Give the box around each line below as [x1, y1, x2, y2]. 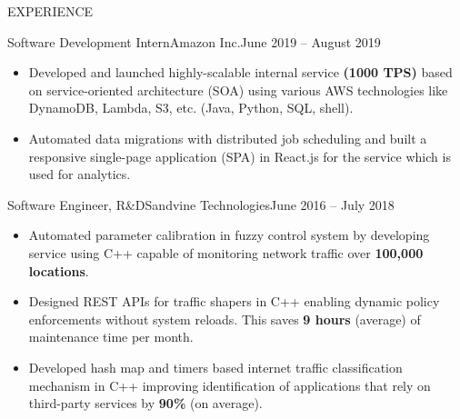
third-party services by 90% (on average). [28, 394, 263, 413]
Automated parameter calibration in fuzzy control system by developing [28, 225, 430, 244]
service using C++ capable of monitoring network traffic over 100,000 [28, 243, 424, 262]
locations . [28, 261, 89, 280]
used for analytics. [28, 165, 131, 184]
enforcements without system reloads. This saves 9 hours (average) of [28, 309, 421, 328]
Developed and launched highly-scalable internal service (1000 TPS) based [28, 63, 453, 82]
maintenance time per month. [28, 327, 194, 346]
